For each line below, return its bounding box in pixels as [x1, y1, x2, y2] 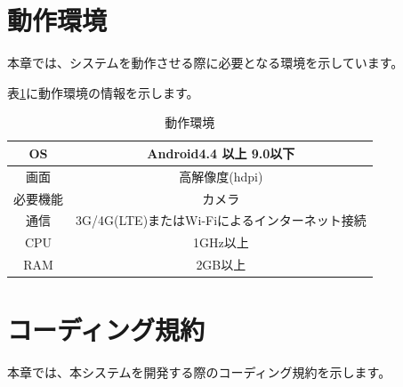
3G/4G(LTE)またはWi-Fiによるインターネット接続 [76, 211, 367, 230]
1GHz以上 [192, 233, 249, 252]
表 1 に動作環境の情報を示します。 [7, 83, 199, 101]
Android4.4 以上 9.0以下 [147, 143, 295, 162]
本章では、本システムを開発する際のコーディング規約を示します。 [7, 363, 391, 382]
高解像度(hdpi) [179, 166, 263, 185]
